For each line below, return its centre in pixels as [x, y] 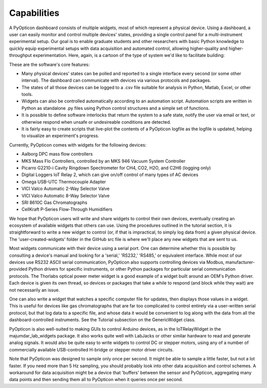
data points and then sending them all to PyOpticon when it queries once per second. [96, 380]
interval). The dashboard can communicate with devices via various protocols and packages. [116, 80]
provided [18, 269]
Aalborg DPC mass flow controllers [57, 154]
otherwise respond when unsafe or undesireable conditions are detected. [96, 122]
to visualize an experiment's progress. [60, 136]
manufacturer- [240, 262]
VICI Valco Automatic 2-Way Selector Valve [66, 189]
